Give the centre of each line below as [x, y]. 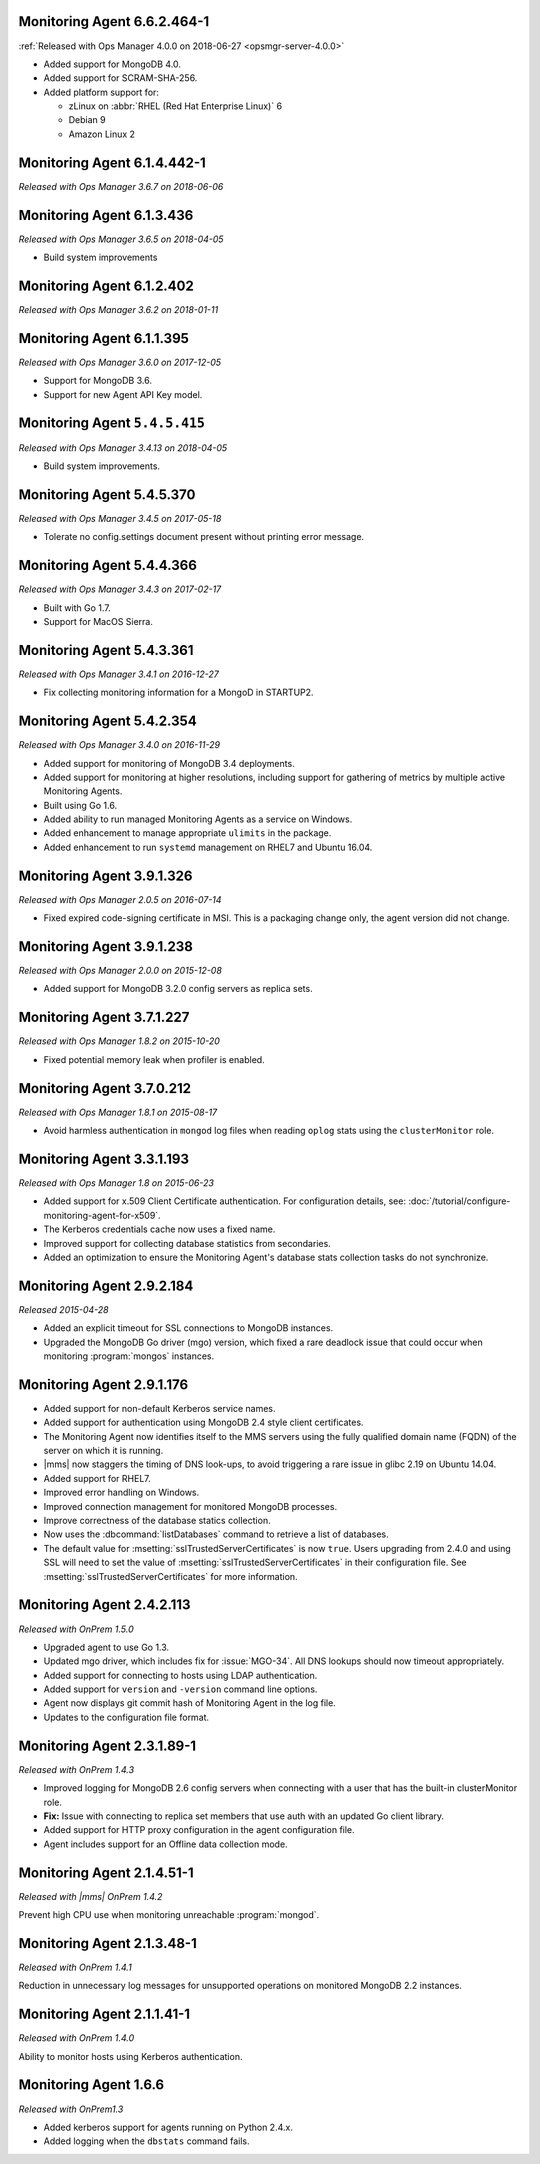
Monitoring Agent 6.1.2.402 [106, 285]
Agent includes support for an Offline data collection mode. [166, 1844]
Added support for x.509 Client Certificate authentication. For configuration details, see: [225, 1201]
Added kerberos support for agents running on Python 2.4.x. [168, 2127]
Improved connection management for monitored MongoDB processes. [190, 1506]
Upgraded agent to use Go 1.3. [106, 1647]
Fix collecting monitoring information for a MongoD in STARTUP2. [178, 692]
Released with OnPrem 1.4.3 [76, 1769]
